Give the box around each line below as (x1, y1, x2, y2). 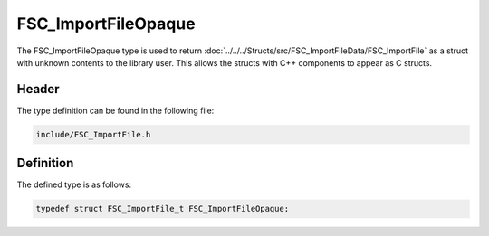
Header (16, 81, 60, 97)
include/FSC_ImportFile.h (35, 129, 151, 139)
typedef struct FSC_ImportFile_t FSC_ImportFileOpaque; (35, 203, 290, 214)
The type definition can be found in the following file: (16, 105, 215, 116)
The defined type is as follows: (16, 179, 131, 190)
